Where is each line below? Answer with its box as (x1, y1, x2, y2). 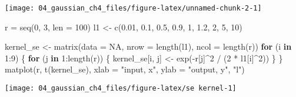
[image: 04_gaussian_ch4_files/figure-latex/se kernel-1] (5, 84, 237, 93)
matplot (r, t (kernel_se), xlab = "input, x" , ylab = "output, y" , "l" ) (5, 63, 245, 75)
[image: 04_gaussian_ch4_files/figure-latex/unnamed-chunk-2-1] (5, 4, 262, 12)
